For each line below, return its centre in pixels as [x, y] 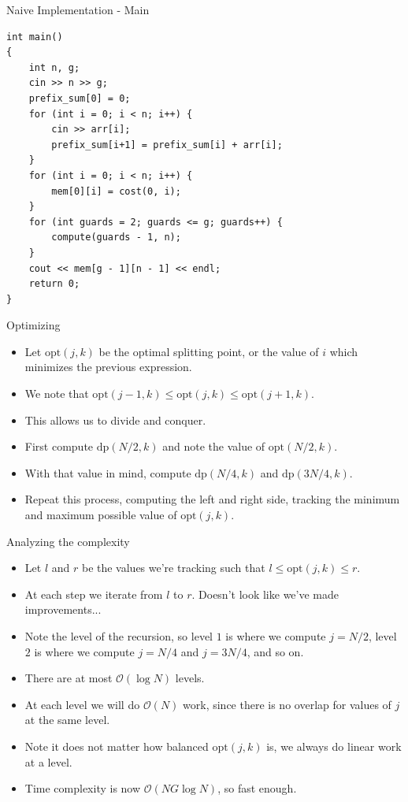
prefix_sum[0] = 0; [80, 98]
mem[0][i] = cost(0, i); [116, 191]
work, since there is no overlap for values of [287, 704]
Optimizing [33, 325]
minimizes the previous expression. [108, 367]
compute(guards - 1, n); [116, 238]
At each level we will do [82, 704]
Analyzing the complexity [68, 541]
